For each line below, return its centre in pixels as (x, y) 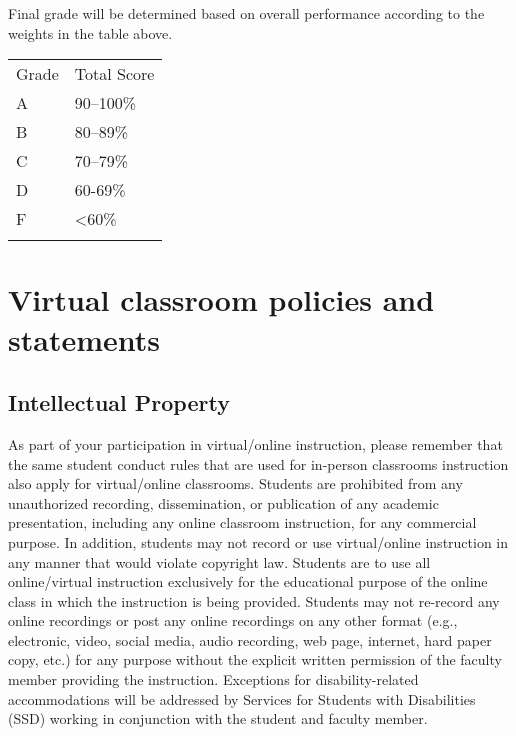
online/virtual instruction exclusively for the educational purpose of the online (248, 581)
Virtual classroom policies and (221, 299)
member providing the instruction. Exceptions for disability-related (213, 679)
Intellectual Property (119, 402)
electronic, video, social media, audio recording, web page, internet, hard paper (250, 639)
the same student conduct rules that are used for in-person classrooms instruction (258, 463)
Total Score (114, 74)
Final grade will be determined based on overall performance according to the (246, 13)
